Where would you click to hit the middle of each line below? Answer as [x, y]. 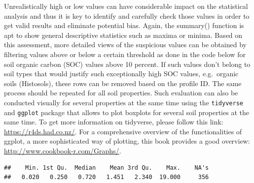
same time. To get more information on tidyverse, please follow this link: [114, 122]
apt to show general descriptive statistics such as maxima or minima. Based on [123, 35]
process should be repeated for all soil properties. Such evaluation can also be [121, 93]
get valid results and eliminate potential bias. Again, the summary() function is [124, 25]
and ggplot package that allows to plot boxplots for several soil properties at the [127, 112]
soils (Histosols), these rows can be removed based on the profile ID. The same [123, 83]
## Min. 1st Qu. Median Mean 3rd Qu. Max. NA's [107, 168]
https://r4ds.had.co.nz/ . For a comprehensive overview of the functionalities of [123, 131]
